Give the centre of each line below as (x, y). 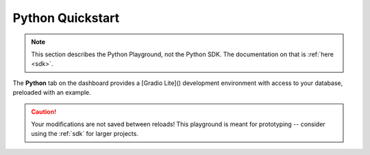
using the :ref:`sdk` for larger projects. (85, 134)
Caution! (44, 111)
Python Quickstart (66, 18)
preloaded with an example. (52, 93)
